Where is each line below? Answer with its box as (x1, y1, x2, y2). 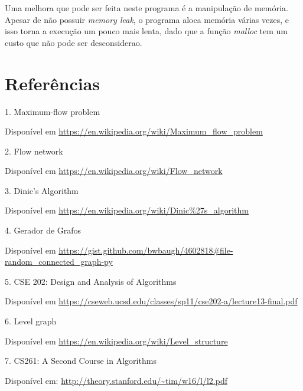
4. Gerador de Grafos (5, 224, 82, 236)
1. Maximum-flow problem (5, 105, 100, 117)
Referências (5, 71, 100, 95)
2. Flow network (5, 144, 63, 157)
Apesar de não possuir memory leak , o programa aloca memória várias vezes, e (5, 13, 289, 25)
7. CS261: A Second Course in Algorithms (5, 354, 157, 367)
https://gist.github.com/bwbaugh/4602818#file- (58, 244, 233, 256)
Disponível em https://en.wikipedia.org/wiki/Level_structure (5, 334, 228, 347)
